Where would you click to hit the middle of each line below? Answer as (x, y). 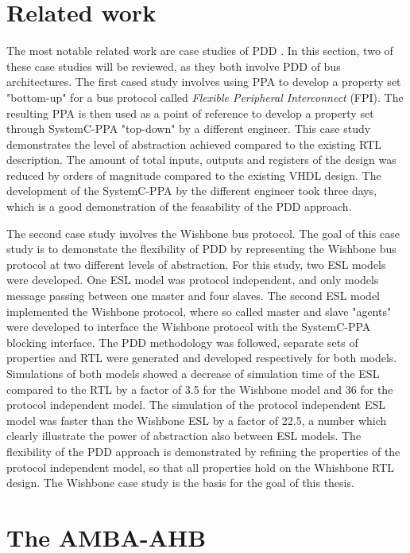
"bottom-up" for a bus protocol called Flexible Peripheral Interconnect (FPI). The (205, 97)
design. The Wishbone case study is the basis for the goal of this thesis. (180, 483)
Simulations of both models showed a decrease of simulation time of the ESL (193, 373)
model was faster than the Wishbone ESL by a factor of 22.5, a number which (197, 420)
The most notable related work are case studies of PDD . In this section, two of (200, 51)
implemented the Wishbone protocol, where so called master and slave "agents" (199, 311)
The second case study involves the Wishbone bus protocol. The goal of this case (203, 233)
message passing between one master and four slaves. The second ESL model (193, 296)
